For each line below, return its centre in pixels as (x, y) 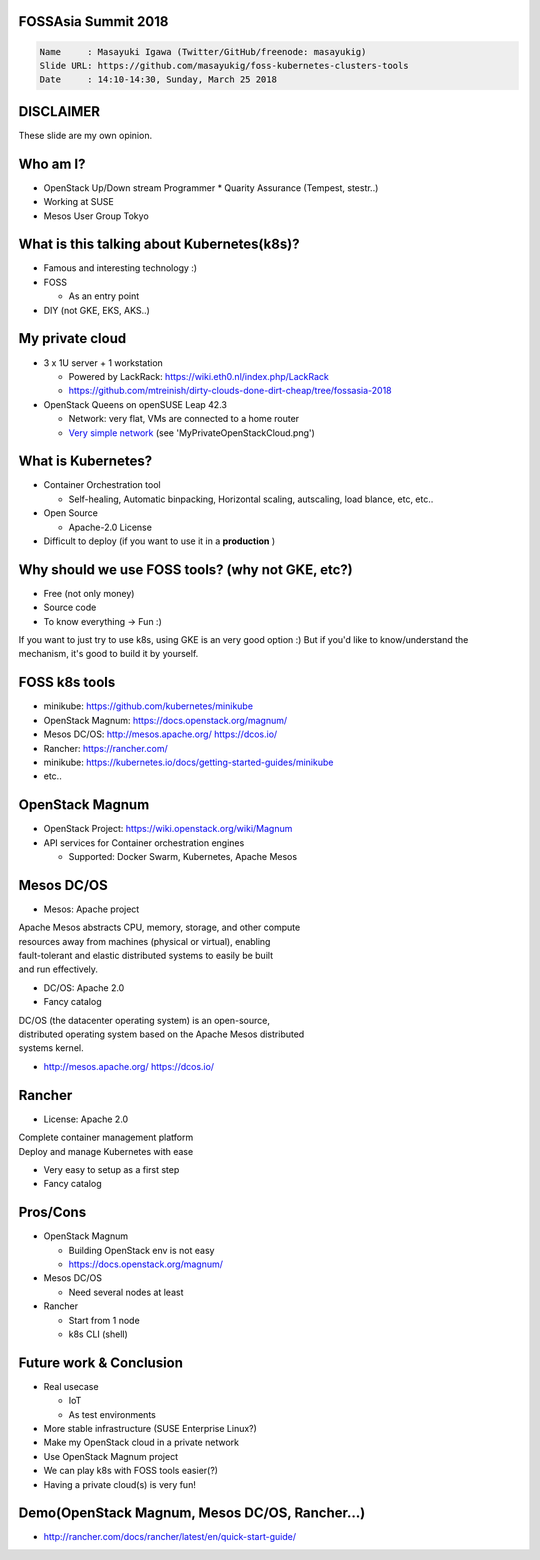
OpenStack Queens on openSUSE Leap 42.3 (135, 404)
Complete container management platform (106, 1137)
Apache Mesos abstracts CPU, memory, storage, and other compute (159, 927)
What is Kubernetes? (85, 461)
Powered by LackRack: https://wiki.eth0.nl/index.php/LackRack (198, 376)
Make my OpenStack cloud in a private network (141, 1442)
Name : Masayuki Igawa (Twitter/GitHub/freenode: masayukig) (203, 51)
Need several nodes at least (126, 1292)
